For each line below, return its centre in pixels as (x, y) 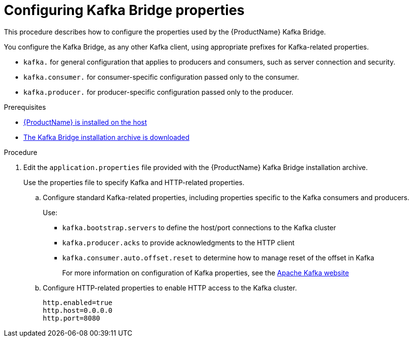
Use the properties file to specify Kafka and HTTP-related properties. (134, 182)
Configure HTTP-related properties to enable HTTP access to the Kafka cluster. (170, 288)
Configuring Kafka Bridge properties (124, 10)
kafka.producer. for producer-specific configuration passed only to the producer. (158, 92)
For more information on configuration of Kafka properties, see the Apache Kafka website (206, 273)
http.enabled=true (78, 302)
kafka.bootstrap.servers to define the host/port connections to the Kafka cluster (199, 227)
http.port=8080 (72, 318)
